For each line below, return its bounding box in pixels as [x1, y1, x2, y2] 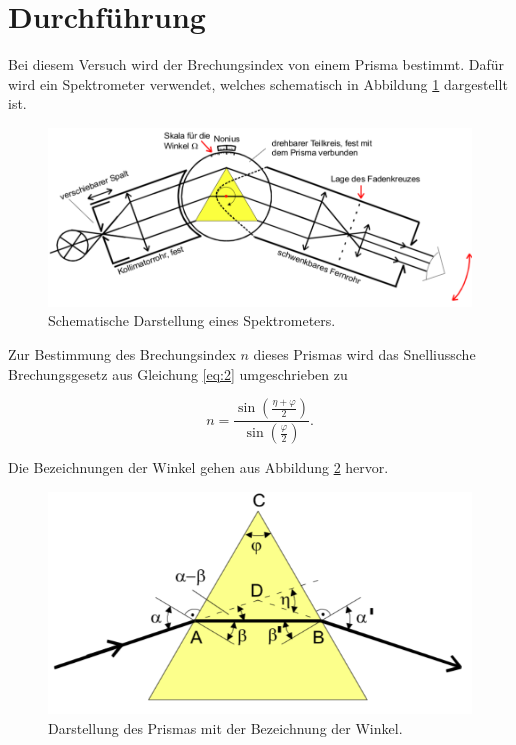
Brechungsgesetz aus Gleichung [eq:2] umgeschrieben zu [8, 363, 348, 384]
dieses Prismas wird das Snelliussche [253, 343, 476, 364]
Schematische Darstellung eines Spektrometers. [48, 310, 336, 331]
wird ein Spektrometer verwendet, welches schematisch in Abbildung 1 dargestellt [8, 73, 508, 94]
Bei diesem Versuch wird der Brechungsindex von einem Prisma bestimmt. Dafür [8, 54, 505, 75]
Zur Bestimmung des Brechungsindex [8, 343, 236, 364]
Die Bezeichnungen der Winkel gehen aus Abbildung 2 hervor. [8, 457, 389, 477]
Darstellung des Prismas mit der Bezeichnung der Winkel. [48, 718, 403, 739]
